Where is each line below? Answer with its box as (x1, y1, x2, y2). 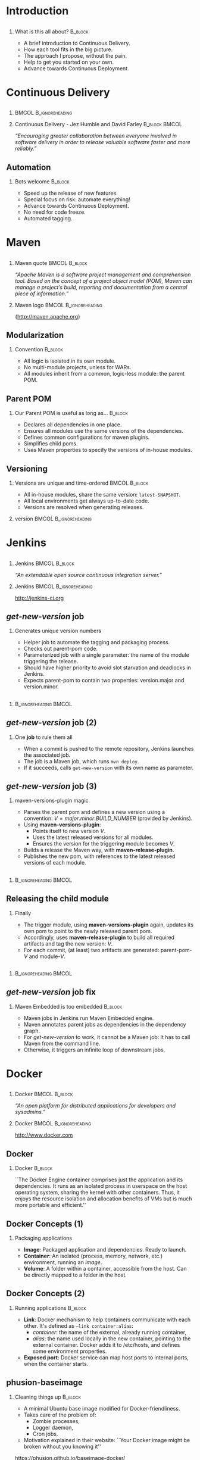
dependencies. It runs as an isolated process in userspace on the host (14, 1183, 187, 1190)
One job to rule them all (14, 734, 73, 741)
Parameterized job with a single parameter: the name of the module (23, 651, 189, 659)
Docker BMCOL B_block (14, 1091, 73, 1098)
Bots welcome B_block (14, 177, 70, 185)
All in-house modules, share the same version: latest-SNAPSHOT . (23, 491, 181, 498)
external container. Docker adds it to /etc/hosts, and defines (32, 1341, 180, 1348)
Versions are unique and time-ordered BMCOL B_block (14, 479, 149, 486)
